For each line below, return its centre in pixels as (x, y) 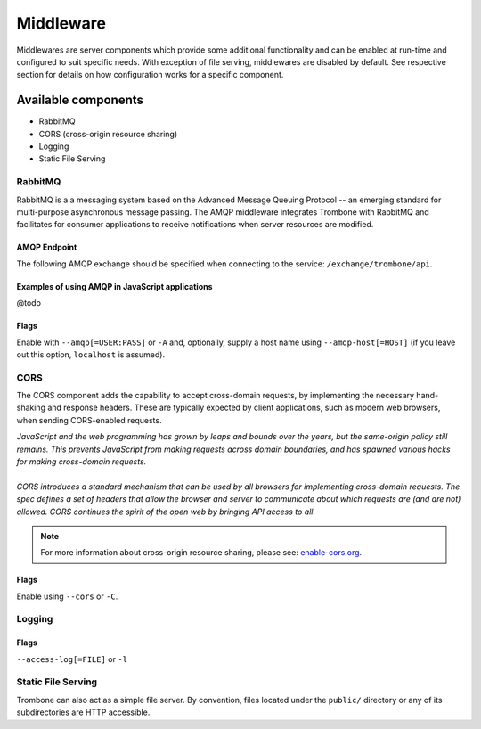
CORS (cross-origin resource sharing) (108, 134)
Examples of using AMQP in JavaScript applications (114, 286)
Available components (80, 100)
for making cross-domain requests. (82, 461)
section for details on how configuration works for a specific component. (150, 75)
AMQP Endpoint (47, 247)
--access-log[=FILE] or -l (72, 659)
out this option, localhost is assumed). (90, 354)
